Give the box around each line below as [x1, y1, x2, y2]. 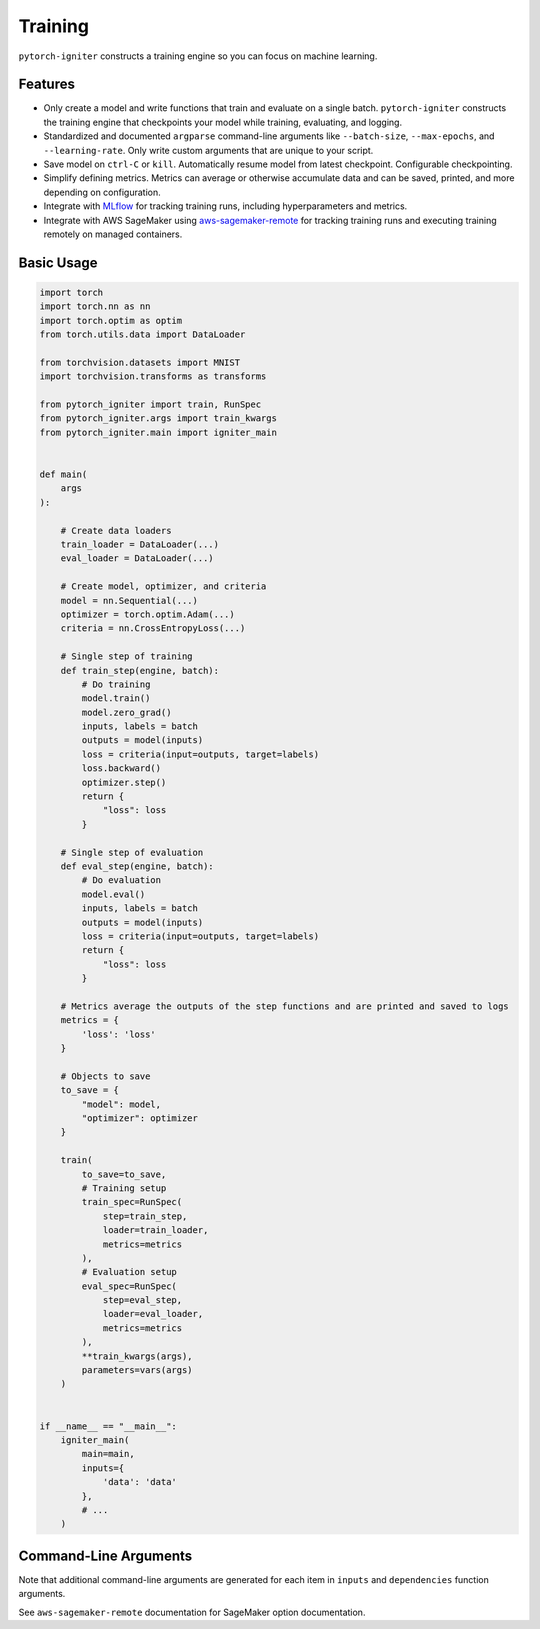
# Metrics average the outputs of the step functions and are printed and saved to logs [60, 1000, 509, 1012]
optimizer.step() [81, 776, 167, 788]
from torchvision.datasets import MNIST [39, 356, 240, 368]
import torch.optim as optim [39, 315, 183, 326]
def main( [39, 469, 88, 480]
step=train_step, [102, 1210, 188, 1222]
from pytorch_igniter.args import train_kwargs [39, 413, 277, 424]
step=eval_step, [102, 1295, 183, 1306]
